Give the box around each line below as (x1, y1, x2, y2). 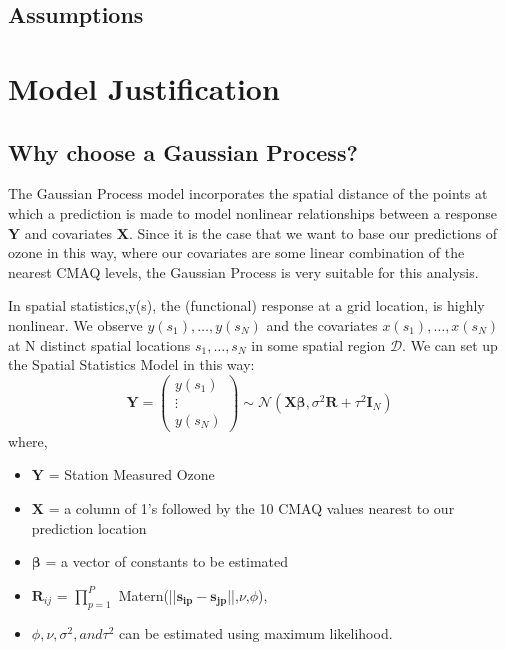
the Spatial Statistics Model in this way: (8, 354, 255, 375)
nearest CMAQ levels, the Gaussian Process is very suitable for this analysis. (8, 261, 479, 282)
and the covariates (266, 314, 378, 335)
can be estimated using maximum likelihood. (119, 622, 393, 643)
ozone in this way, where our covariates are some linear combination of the (8, 242, 465, 263)
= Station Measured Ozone (48, 464, 215, 485)
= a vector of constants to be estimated (45, 551, 289, 572)
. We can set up (402, 334, 498, 355)
